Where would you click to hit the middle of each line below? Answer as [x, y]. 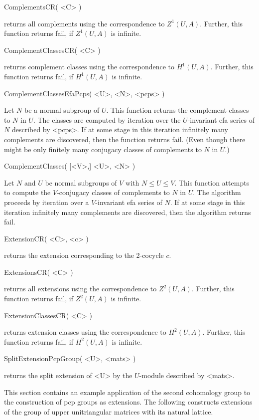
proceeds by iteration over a [47, 202]
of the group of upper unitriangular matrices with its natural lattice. [109, 411]
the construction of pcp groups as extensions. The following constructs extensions [128, 402]
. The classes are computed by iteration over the [107, 119]
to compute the [27, 192]
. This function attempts [212, 182]
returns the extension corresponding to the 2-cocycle [84, 255]
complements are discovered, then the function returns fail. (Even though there [125, 139]
